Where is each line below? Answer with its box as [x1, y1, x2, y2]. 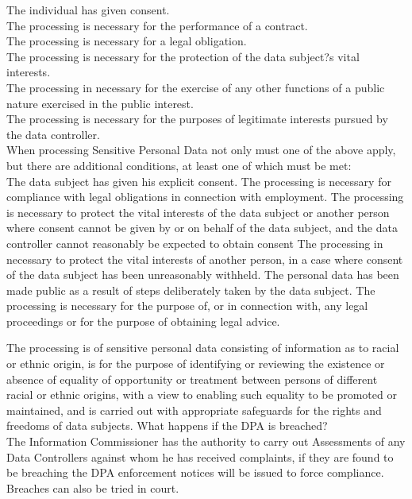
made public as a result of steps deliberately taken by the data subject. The [6, 281, 375, 298]
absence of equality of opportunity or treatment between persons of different [6, 370, 378, 387]
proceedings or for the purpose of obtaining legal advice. [6, 312, 280, 329]
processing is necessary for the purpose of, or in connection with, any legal [6, 297, 368, 314]
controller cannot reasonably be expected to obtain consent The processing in [6, 234, 383, 251]
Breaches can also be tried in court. [6, 479, 179, 496]
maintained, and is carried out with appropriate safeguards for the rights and [6, 401, 382, 418]
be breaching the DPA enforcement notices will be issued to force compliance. [6, 464, 384, 481]
